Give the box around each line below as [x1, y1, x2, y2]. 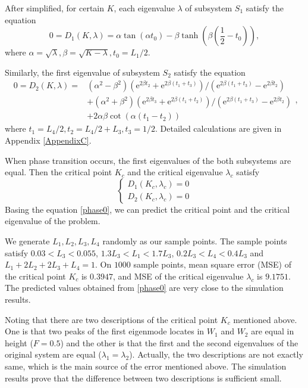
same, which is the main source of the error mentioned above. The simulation [5, 359, 287, 372]
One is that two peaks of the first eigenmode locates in [5, 325, 205, 337]
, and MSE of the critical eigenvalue [112, 269, 244, 282]
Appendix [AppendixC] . [5, 134, 92, 147]
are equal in [251, 325, 294, 337]
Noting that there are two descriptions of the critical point [5, 313, 218, 325]
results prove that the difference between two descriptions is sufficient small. [5, 371, 282, 384]
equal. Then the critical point [5, 166, 112, 178]
